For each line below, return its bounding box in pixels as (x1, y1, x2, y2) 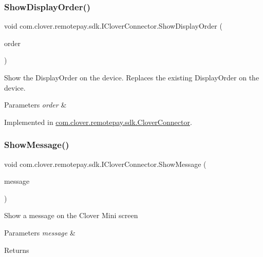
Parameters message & (4, 227, 76, 238)
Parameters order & (4, 99, 67, 110)
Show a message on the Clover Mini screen (4, 210, 138, 221)
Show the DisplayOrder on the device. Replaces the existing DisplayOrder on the (4, 72, 259, 82)
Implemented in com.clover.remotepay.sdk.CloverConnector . (4, 116, 192, 127)
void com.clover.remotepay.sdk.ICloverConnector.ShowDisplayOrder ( (4, 20, 222, 31)
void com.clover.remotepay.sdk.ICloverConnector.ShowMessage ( (4, 158, 206, 169)
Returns (4, 244, 29, 255)
